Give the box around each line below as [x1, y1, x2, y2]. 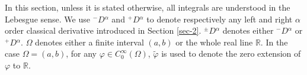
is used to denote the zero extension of [161, 47, 301, 60]
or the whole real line [175, 35, 253, 48]
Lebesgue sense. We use [5, 12, 90, 25]
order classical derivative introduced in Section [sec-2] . [5, 24, 202, 37]
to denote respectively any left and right [146, 12, 293, 25]
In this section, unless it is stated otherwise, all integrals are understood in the [5, 1, 290, 13]
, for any [66, 47, 97, 60]
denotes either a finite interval [35, 35, 144, 48]
